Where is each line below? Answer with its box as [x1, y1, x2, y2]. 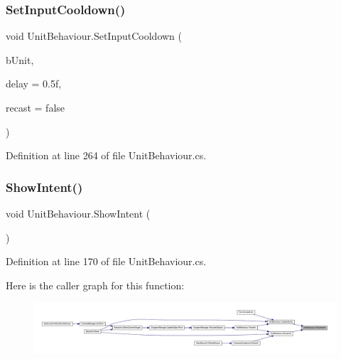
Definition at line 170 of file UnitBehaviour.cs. [6, 254, 207, 269]
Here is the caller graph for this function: [6, 277, 185, 292]
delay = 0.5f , [6, 76, 62, 91]
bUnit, [6, 52, 34, 67]
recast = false [6, 100, 65, 114]
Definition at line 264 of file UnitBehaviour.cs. [6, 148, 207, 163]
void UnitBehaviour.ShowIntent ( [6, 206, 151, 220]
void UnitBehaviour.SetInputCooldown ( [6, 28, 183, 43]
